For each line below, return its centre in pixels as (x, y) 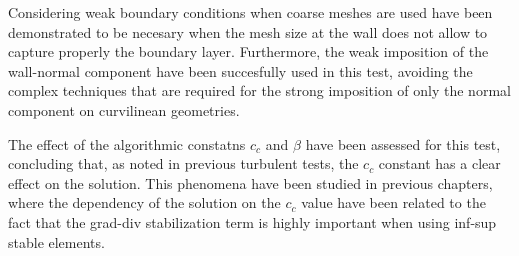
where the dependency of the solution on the (144, 202)
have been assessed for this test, (403, 143)
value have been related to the (393, 202)
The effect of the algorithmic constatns (127, 143)
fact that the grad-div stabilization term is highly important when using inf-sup (252, 221)
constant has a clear (439, 163)
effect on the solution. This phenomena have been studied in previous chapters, (250, 182)
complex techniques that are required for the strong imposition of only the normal (259, 90)
